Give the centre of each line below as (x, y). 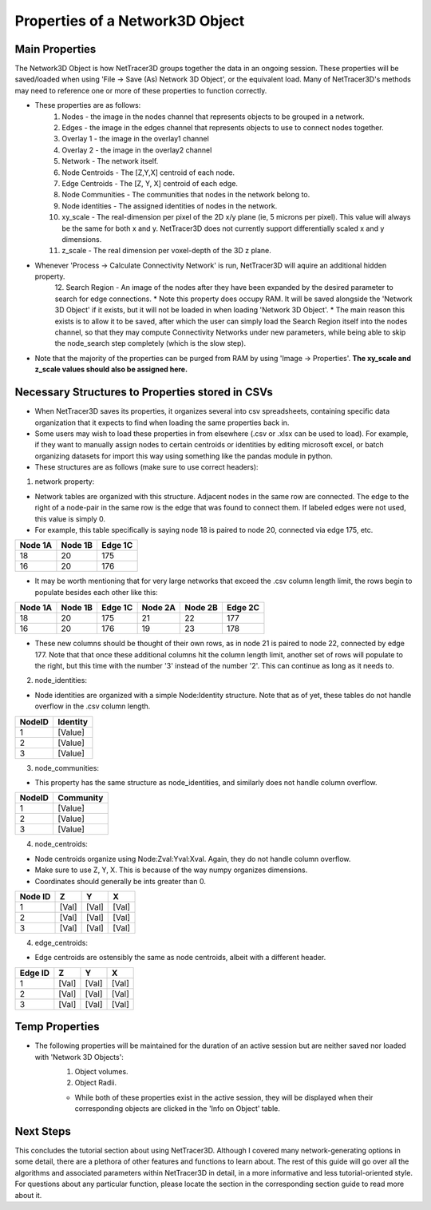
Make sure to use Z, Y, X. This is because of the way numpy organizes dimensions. (171, 870)
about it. (28, 1195)
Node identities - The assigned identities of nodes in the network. (170, 206)
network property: (65, 482)
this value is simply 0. (70, 518)
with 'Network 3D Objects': (79, 1057)
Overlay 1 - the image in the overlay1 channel (135, 139)
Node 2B (202, 608)
